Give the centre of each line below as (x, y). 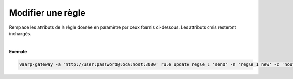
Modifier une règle (47, 13)
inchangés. (20, 33)
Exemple (18, 51)
